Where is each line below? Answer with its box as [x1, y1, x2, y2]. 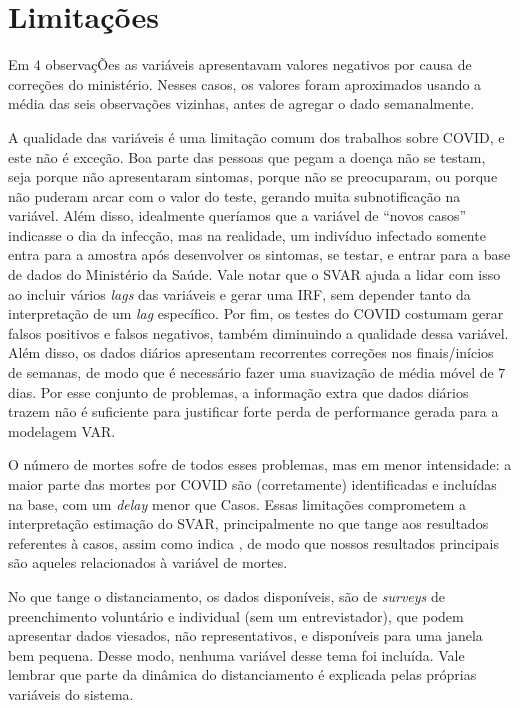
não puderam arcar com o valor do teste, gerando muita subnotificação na [8, 185, 461, 206]
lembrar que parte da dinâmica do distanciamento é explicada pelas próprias [8, 664, 477, 685]
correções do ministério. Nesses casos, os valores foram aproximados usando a [8, 73, 482, 94]
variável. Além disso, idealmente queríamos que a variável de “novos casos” [8, 205, 467, 226]
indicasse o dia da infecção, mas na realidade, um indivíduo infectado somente [8, 224, 486, 245]
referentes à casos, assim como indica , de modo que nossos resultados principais [8, 532, 499, 553]
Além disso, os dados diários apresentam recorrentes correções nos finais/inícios [8, 342, 494, 363]
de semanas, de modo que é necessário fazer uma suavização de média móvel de [8, 362, 494, 383]
